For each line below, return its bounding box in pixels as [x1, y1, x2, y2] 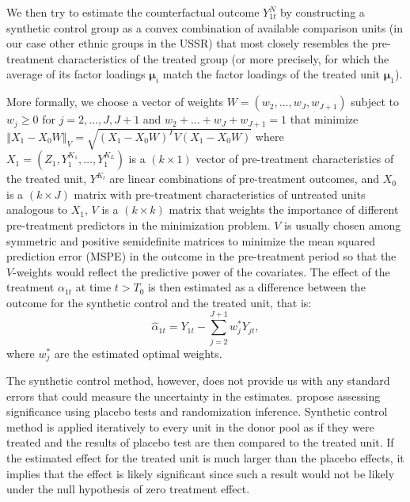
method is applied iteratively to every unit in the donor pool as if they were [6, 418, 374, 435]
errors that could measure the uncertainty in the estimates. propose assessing [6, 387, 381, 404]
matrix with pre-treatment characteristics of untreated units [74, 185, 366, 202]
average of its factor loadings [6, 66, 146, 82]
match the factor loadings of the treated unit [162, 66, 381, 82]
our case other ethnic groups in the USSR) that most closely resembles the [6, 35, 368, 51]
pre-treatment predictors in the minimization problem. [6, 216, 271, 233]
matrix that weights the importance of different [169, 201, 399, 218]
